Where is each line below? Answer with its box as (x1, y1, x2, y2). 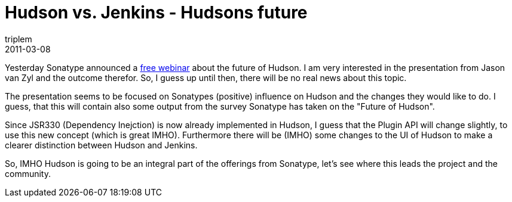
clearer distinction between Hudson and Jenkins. (5, 139, 198, 150)
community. (5, 168, 51, 179)
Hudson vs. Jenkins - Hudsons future (5, 2, 308, 23)
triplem (5, 33, 32, 44)
